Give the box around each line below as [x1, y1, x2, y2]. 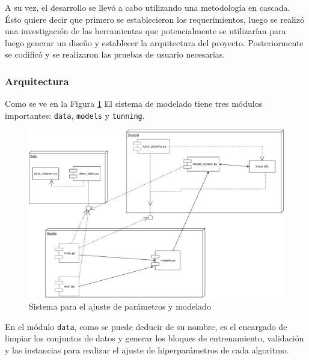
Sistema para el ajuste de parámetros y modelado [29, 299, 211, 312]
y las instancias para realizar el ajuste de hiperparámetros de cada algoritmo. [5, 343, 289, 356]
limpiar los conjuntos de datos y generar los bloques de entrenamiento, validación [5, 332, 304, 344]
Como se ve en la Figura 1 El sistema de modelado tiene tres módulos [5, 97, 263, 110]
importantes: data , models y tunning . [5, 109, 145, 121]
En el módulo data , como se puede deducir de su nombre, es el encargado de [5, 320, 287, 332]
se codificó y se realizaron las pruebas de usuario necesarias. [5, 48, 225, 61]
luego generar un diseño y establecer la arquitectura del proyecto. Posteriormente [5, 36, 304, 49]
